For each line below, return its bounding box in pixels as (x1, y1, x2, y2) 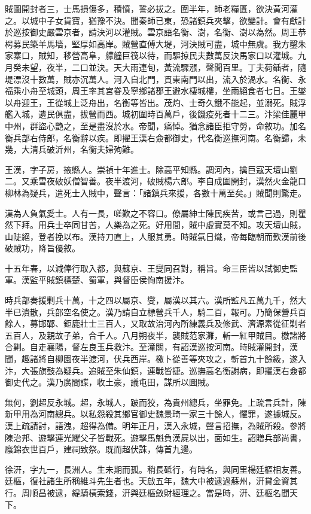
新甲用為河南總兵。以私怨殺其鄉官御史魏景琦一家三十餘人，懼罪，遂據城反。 (5, 407, 306, 420)
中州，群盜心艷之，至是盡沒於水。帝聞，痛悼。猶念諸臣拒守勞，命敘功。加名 (5, 119, 306, 132)
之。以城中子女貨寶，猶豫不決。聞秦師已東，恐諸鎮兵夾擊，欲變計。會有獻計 (5, 14, 306, 26)
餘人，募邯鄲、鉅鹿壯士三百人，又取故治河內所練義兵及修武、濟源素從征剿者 (5, 317, 306, 330)
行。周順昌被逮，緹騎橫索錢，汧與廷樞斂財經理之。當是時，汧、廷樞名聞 (5, 486, 289, 498)
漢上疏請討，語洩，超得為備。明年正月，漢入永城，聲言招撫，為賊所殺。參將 (5, 419, 306, 431)
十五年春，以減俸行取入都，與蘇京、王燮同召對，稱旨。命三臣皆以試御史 (5, 261, 289, 274)
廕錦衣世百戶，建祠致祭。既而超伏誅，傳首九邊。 (5, 443, 197, 455)
